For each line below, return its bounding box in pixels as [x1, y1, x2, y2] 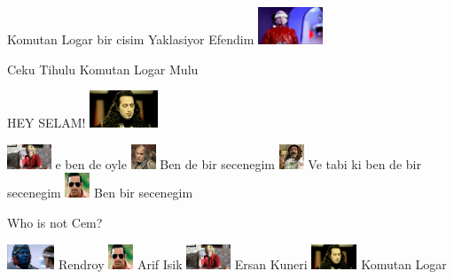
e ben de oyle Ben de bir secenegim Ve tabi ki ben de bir [55, 154, 421, 173]
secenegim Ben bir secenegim [7, 183, 193, 202]
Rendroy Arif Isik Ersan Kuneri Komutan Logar [58, 254, 447, 273]
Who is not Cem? [7, 213, 103, 231]
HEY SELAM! [7, 113, 86, 132]
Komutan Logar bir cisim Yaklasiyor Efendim [7, 30, 254, 48]
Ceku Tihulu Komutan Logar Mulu [7, 59, 199, 78]
